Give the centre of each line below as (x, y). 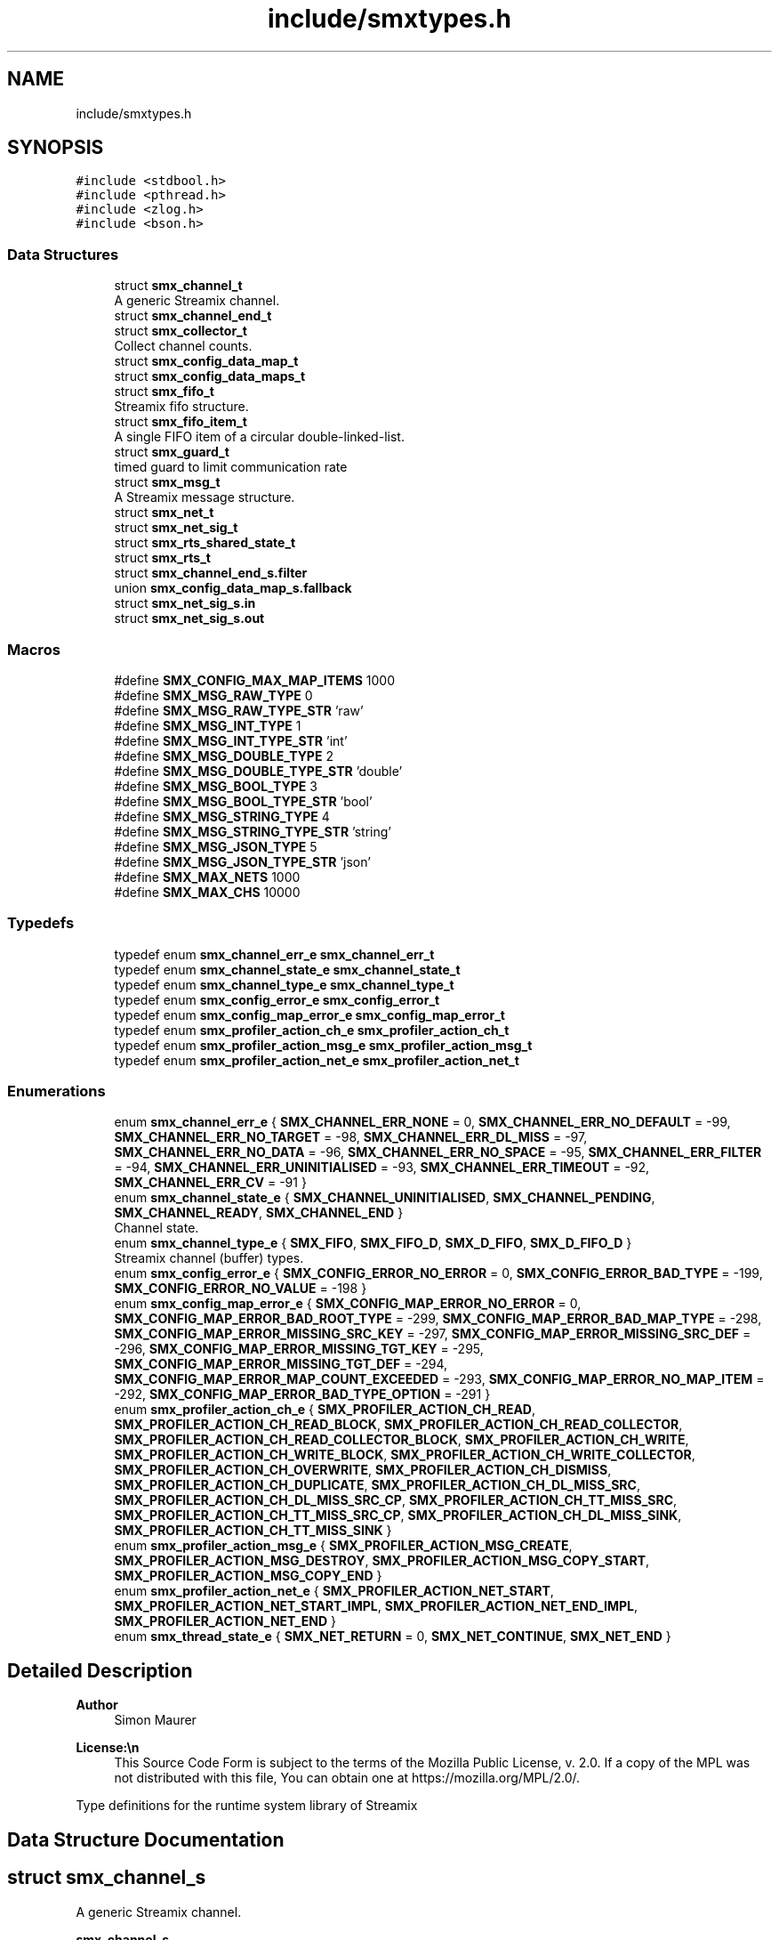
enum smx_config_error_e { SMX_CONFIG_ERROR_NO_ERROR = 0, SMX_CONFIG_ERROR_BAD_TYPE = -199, (438, 1273)
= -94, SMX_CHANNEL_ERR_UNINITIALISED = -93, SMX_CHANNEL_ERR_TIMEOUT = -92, (382, 1168)
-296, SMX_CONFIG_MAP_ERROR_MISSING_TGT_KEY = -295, (299, 1349)
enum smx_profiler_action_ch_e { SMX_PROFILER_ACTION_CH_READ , (325, 1410)
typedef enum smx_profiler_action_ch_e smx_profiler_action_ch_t (312, 1030)
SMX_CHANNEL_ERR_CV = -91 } (210, 1183)
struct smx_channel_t (178, 286)
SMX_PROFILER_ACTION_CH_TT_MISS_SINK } (253, 1531)
